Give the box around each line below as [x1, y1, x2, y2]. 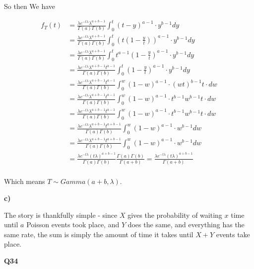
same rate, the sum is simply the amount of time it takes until [4, 229, 193, 239]
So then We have [4, 1, 56, 11]
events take [216, 229, 250, 239]
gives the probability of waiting [127, 209, 222, 220]
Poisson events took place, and [26, 219, 120, 230]
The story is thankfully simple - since [4, 209, 118, 220]
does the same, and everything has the [127, 219, 245, 230]
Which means [4, 176, 45, 186]
